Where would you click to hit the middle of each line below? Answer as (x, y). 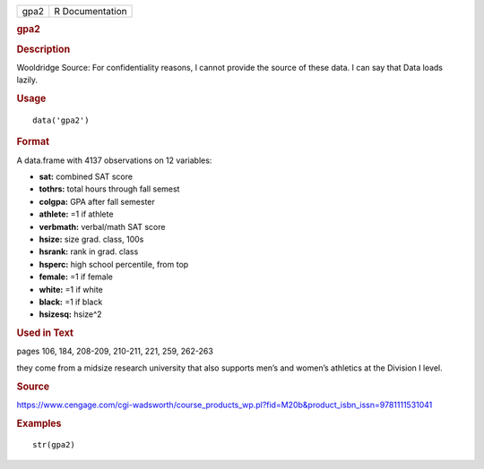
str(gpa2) (54, 445)
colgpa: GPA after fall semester (97, 201)
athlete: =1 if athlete (76, 214)
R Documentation (91, 11)
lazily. (27, 80)
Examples (39, 423)
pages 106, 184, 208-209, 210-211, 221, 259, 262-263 (115, 351)
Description (43, 49)
